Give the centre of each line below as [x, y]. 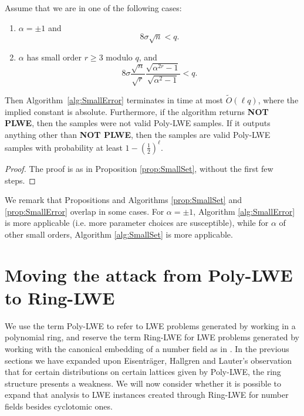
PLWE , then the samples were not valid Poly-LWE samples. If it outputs [138, 123]
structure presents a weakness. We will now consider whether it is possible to [143, 383]
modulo [119, 57]
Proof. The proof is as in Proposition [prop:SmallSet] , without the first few [139, 168]
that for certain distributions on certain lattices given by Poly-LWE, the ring [143, 372]
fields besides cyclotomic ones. [59, 406]
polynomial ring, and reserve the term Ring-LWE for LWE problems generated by [152, 337]
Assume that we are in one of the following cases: [93, 8]
